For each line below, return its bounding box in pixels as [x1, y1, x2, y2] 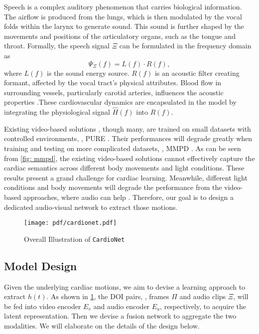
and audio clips [179, 291, 226, 302]
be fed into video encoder [4, 301, 81, 311]
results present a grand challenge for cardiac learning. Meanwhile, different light [4, 172, 248, 182]
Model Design [4, 258, 77, 273]
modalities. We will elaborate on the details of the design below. [4, 320, 200, 331]
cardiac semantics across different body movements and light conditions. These [4, 163, 245, 173]
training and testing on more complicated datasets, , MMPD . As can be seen [4, 143, 241, 153]
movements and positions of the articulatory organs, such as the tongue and [4, 30, 236, 41]
